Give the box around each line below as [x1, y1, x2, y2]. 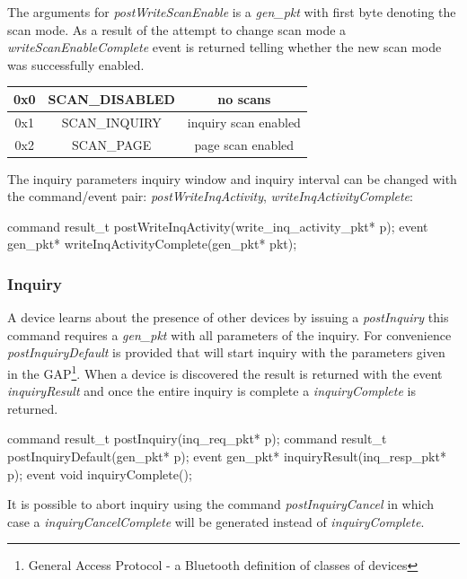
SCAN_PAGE [71, 135, 152, 154]
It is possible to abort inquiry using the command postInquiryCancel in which [7, 495, 434, 513]
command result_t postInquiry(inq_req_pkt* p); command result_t [7, 429, 387, 448]
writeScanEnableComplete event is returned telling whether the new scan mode [7, 38, 442, 57]
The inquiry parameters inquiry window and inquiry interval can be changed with [7, 169, 457, 188]
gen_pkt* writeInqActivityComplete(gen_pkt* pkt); [7, 234, 297, 253]
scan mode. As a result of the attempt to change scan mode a [7, 20, 347, 39]
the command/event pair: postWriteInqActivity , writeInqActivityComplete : [7, 187, 413, 206]
